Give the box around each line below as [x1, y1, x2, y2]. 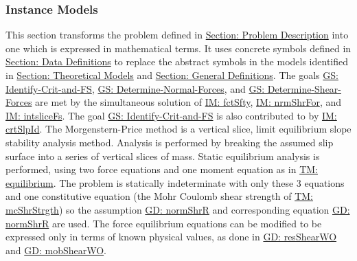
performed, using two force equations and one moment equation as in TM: [5, 162, 318, 177]
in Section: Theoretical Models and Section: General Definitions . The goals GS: [5, 68, 338, 82]
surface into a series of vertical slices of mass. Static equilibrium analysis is [5, 148, 320, 163]
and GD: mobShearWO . [5, 242, 106, 257]
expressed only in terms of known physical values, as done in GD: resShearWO [5, 229, 337, 244]
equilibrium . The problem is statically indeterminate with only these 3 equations [5, 175, 345, 190]
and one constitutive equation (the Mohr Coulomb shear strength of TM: [5, 189, 313, 203]
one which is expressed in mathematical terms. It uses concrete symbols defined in [5, 41, 352, 55]
